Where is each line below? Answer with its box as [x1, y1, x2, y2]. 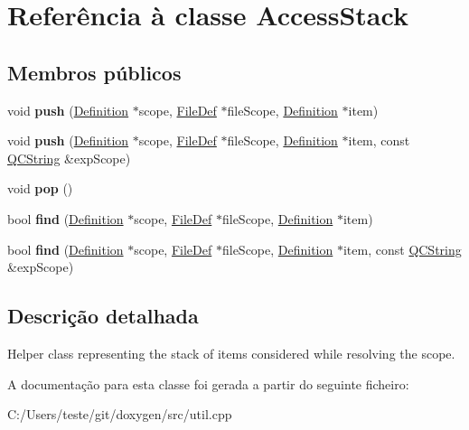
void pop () [7, 179, 73, 198]
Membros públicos [7, 58, 182, 86]
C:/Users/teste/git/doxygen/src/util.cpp [7, 405, 232, 424]
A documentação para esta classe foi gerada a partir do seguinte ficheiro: [7, 374, 409, 393]
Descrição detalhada [7, 302, 199, 330]
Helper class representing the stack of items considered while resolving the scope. [7, 343, 455, 362]
